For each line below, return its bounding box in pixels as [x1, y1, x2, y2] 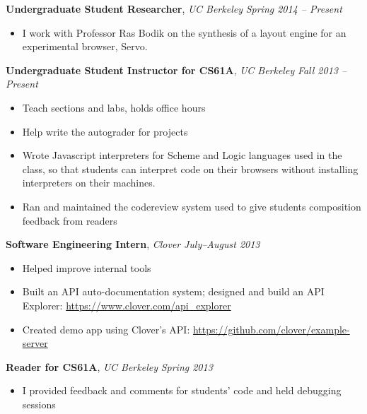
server [22, 336, 48, 350]
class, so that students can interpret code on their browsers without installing [22, 161, 359, 176]
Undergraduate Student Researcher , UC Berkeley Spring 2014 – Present [6, 1, 342, 16]
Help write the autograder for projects [22, 124, 188, 138]
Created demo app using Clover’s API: [22, 321, 190, 336]
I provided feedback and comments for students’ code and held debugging [22, 383, 342, 398]
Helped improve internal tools [22, 260, 151, 275]
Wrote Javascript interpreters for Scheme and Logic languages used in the [22, 148, 342, 162]
